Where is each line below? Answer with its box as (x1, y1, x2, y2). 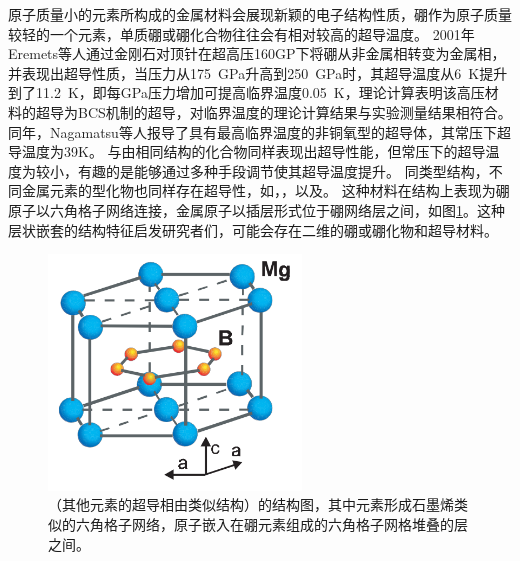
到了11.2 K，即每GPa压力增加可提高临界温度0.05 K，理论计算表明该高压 (8, 82, 485, 103)
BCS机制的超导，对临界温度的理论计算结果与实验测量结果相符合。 (77, 101, 512, 122)
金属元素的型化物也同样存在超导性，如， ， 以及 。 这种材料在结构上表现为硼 (21, 180, 510, 201)
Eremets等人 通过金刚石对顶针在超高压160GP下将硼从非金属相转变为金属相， (8, 43, 506, 64)
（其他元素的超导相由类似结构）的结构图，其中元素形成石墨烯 (48, 494, 454, 515)
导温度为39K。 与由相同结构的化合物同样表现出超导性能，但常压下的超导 (8, 141, 486, 162)
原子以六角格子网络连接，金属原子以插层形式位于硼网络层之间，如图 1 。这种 (8, 199, 505, 220)
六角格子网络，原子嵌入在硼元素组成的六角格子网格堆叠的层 (75, 514, 468, 535)
